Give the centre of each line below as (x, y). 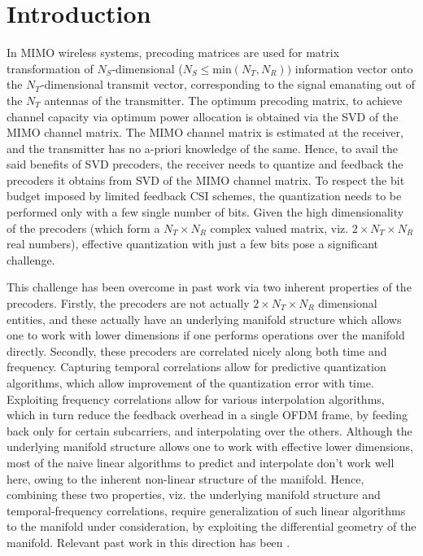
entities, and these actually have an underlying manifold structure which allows (204, 319)
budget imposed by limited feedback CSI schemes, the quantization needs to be (204, 196)
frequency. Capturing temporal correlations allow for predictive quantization (196, 367)
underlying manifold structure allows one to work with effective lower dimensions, (210, 447)
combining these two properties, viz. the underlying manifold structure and (194, 495)
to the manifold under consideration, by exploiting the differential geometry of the (211, 526)
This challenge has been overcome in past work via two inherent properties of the (209, 287)
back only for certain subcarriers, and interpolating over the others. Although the (209, 430)
